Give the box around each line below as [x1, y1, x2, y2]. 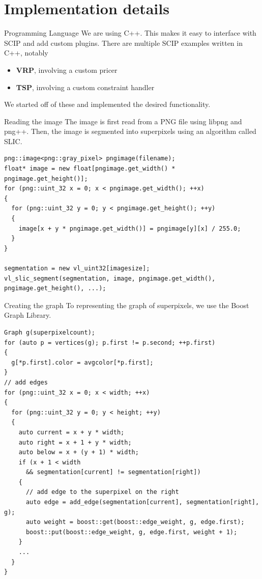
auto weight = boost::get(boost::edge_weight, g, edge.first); [25, 518, 245, 526]
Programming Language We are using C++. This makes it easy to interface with [4, 27, 256, 38]
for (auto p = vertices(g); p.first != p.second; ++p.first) [4, 339, 216, 346]
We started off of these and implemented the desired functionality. [4, 99, 211, 109]
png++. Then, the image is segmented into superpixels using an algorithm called [4, 126, 256, 136]
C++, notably [4, 47, 48, 58]
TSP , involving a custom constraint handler [16, 81, 155, 92]
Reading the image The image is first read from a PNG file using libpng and [4, 116, 242, 126]
